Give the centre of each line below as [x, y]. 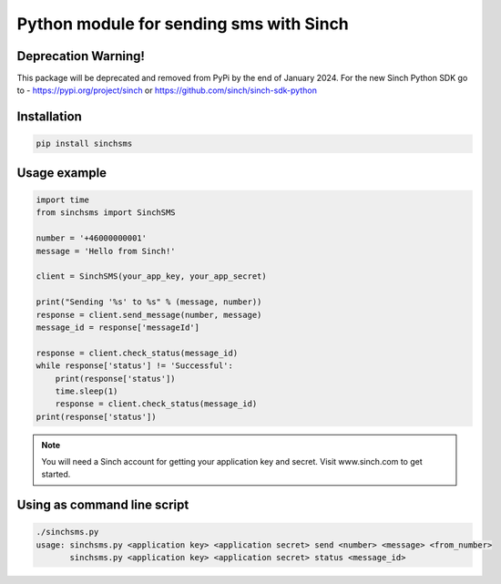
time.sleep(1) [87, 391]
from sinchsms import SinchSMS [106, 213]
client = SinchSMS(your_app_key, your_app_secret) [152, 277]
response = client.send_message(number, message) [149, 315]
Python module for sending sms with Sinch [183, 24]
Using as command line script [103, 505]
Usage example [62, 173]
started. [56, 475]
